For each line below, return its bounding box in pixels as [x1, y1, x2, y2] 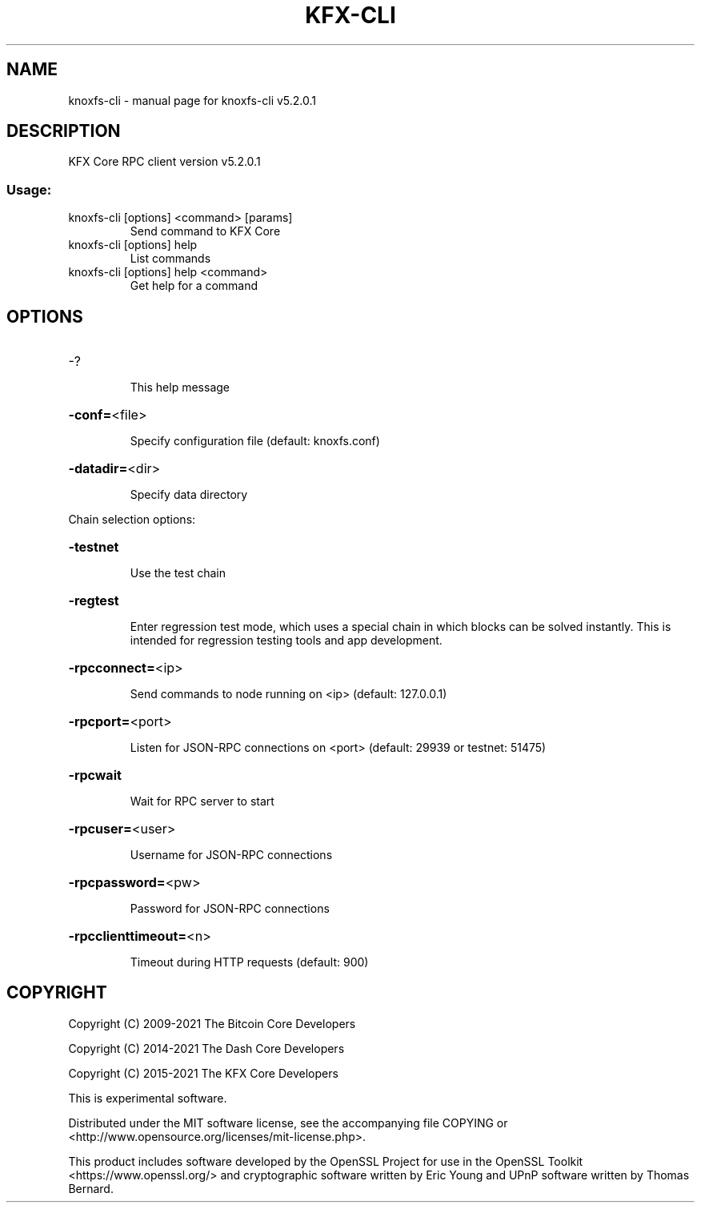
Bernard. [68, 1181, 114, 1195]
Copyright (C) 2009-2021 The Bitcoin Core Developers [68, 1016, 356, 1030]
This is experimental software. [68, 1091, 227, 1105]
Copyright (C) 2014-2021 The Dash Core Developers [68, 1041, 345, 1055]
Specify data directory [130, 488, 248, 502]
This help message [130, 380, 230, 395]
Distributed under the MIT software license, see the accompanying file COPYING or [68, 1115, 508, 1130]
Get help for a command [130, 279, 258, 293]
